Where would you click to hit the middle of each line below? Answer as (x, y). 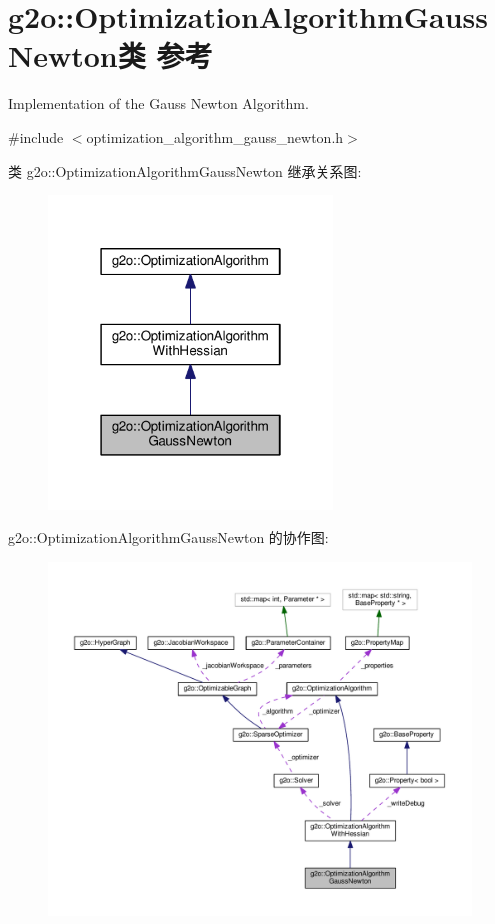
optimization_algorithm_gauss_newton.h (215, 136)
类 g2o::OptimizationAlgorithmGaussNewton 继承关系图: (185, 170)
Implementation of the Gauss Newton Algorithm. (158, 103)
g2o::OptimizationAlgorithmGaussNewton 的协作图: (168, 537)
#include (36, 136)
